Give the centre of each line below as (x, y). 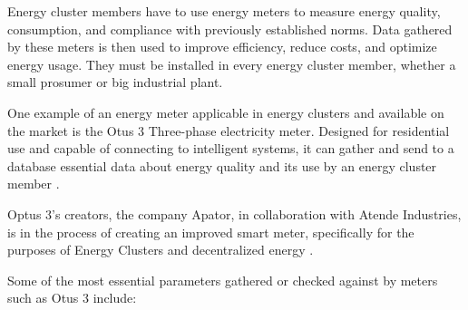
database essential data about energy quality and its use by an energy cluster (222, 165)
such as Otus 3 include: (72, 298)
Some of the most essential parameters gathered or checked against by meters (223, 280)
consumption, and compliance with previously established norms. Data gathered (230, 29)
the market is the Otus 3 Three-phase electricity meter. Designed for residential (229, 130)
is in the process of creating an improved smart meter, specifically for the (211, 232)
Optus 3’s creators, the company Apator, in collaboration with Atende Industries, (234, 213)
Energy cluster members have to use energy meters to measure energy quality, (224, 11)
